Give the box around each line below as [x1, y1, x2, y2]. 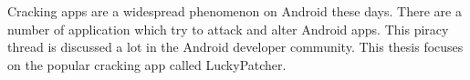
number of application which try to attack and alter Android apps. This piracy [7, 19, 449, 38]
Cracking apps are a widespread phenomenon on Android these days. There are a [7, 2, 462, 20]
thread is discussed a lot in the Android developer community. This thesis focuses [7, 37, 464, 56]
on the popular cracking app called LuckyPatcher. [7, 55, 287, 74]
